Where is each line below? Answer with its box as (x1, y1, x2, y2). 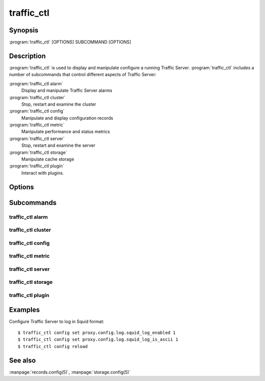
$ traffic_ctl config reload (18, 344, 88, 349)
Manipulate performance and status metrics (21, 129, 110, 135)
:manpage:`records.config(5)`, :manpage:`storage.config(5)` (9, 369, 131, 375)
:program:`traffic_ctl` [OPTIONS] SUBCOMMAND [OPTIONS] (9, 39, 132, 45)
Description (9, 52, 46, 60)
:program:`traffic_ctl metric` (9, 122, 65, 128)
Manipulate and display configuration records (21, 115, 113, 121)
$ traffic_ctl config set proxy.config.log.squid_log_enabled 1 (18, 330, 176, 336)
